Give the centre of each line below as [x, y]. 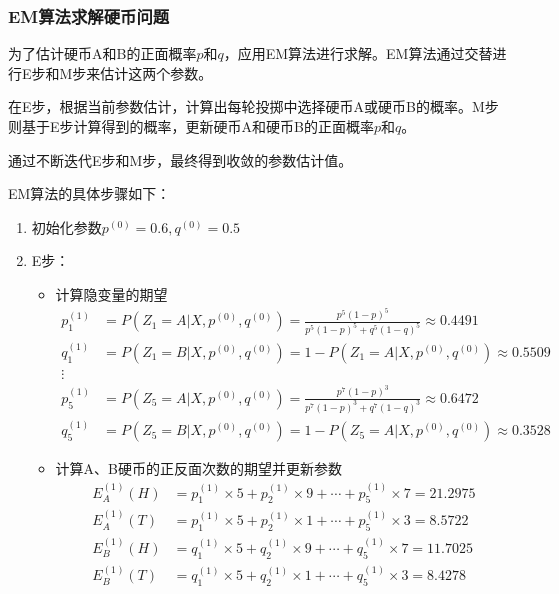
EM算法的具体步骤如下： [89, 193]
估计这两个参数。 [156, 72]
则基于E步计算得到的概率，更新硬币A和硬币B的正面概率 [191, 126]
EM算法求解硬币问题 [89, 15]
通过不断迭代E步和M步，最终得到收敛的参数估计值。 [180, 159]
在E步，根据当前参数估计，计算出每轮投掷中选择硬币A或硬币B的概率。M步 [253, 106]
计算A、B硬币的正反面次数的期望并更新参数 [199, 468]
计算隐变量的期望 [111, 293]
